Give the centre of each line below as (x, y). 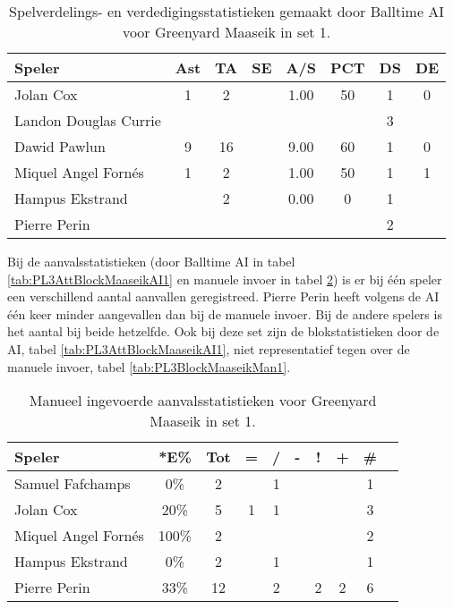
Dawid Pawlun (60, 146)
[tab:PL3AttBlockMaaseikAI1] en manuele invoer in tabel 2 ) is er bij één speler (225, 279)
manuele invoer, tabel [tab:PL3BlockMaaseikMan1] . (149, 366)
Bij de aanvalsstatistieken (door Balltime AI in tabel (151, 261)
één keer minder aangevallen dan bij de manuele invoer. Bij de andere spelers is (225, 313)
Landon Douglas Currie (88, 120)
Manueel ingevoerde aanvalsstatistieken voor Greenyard (203, 401)
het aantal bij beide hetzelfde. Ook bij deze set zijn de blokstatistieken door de (223, 331)
